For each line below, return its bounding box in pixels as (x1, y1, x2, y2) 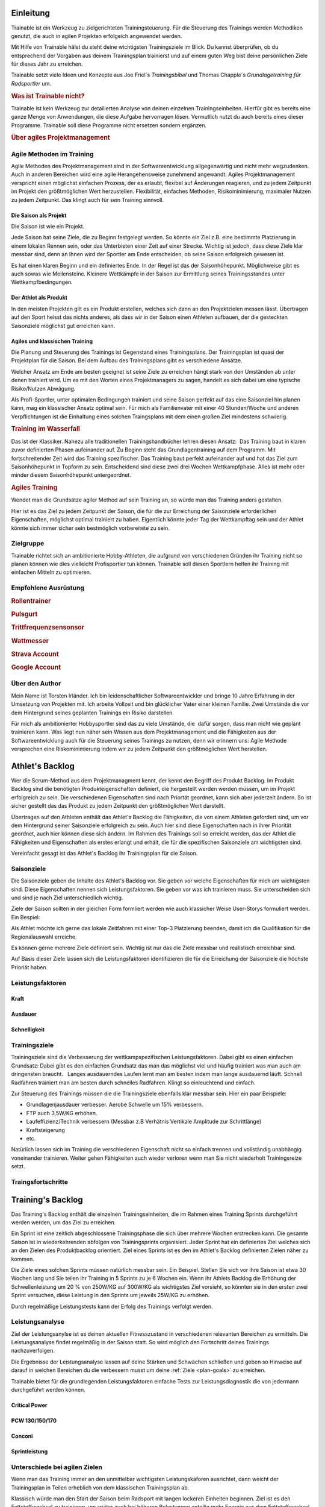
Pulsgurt (11, 610, 38, 618)
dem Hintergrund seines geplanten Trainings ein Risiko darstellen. (11, 709, 175, 716)
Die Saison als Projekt (11, 212, 67, 219)
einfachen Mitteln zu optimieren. (11, 568, 91, 576)
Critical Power (11, 1402, 48, 1409)
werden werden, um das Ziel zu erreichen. (11, 1219, 116, 1226)
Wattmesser (11, 637, 49, 645)
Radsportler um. (11, 80, 51, 87)
